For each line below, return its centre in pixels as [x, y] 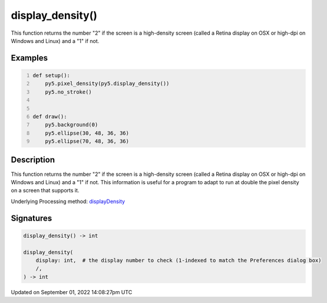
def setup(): [52, 75]
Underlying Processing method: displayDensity [68, 201]
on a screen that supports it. [45, 191]
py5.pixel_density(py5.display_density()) [107, 84]
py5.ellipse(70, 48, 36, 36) [87, 141]
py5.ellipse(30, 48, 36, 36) [87, 133]
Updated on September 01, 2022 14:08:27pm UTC [72, 292]
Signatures [32, 218]
